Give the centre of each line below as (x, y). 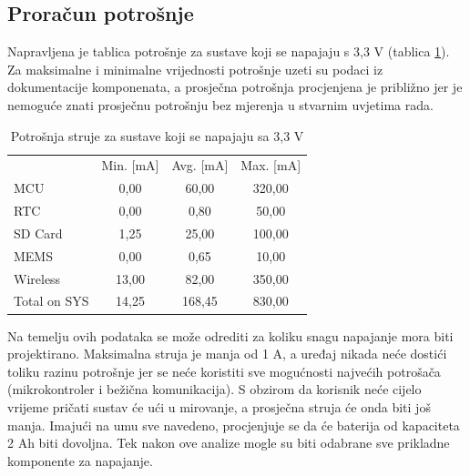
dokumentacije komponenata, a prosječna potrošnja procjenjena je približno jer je (235, 87)
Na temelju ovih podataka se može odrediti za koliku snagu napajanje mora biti (230, 335)
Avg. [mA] (200, 165)
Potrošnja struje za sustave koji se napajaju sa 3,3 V (157, 135)
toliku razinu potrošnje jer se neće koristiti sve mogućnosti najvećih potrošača (224, 371)
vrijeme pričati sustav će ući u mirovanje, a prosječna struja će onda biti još (219, 406)
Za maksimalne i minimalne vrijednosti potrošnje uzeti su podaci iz (195, 69)
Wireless (37, 278)
